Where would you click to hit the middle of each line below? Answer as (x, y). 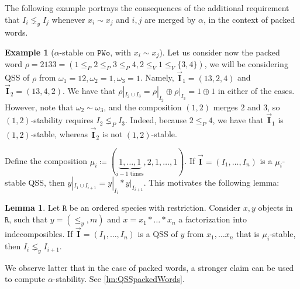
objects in (275, 208)
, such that (28, 219)
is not (112, 134)
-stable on (77, 52)
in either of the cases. (256, 91)
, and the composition (143, 107)
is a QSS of (158, 234)
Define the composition (46, 161)
